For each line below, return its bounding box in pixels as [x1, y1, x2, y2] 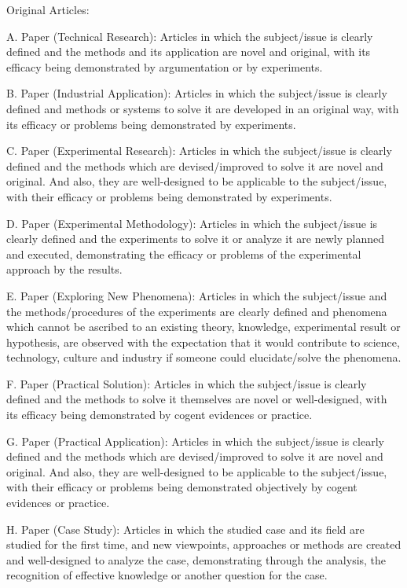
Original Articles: [6, 2, 90, 17]
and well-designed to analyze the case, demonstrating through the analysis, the [6, 551, 387, 568]
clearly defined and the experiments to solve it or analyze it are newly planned [6, 230, 384, 247]
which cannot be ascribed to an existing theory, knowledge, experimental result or [6, 318, 401, 335]
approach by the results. [6, 261, 123, 277]
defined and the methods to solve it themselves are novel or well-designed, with [6, 391, 387, 407]
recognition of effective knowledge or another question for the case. [6, 567, 328, 583]
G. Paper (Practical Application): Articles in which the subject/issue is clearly [6, 432, 384, 449]
